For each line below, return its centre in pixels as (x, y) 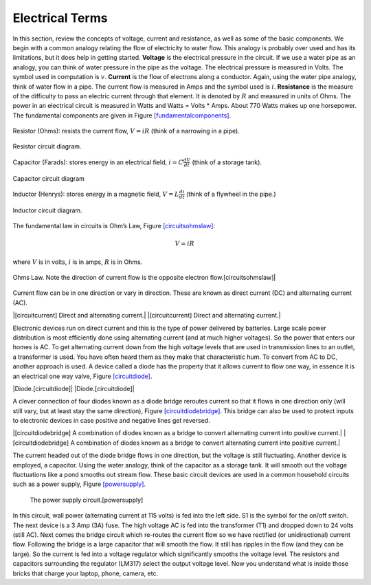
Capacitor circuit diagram (49, 178)
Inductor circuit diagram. (47, 210)
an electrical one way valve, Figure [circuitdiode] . (82, 376)
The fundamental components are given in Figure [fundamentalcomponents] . (122, 115)
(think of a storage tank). (227, 162)
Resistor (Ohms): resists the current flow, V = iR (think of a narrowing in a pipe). (126, 131)
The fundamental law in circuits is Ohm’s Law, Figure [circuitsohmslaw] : (114, 226)
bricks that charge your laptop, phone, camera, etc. (85, 573)
